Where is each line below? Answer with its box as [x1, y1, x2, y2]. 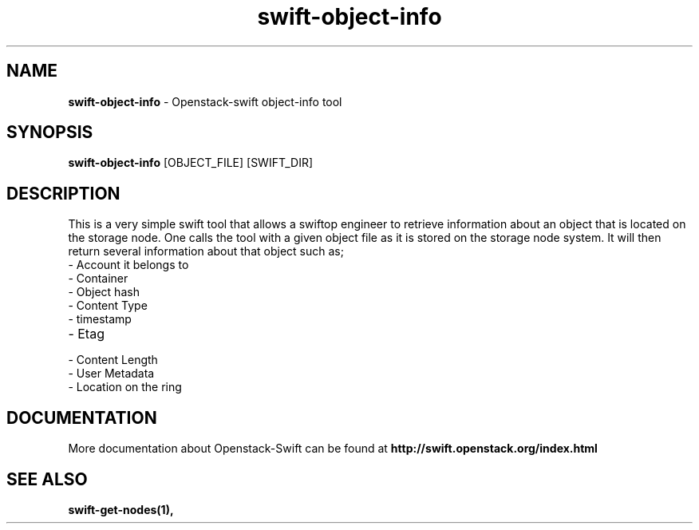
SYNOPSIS [6, 122, 93, 143]
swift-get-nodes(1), [68, 502, 174, 516]
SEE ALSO [6, 469, 88, 489]
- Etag [68, 326, 105, 342]
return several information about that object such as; [68, 244, 344, 259]
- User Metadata [68, 366, 155, 381]
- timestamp [68, 312, 132, 326]
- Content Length [68, 353, 158, 367]
